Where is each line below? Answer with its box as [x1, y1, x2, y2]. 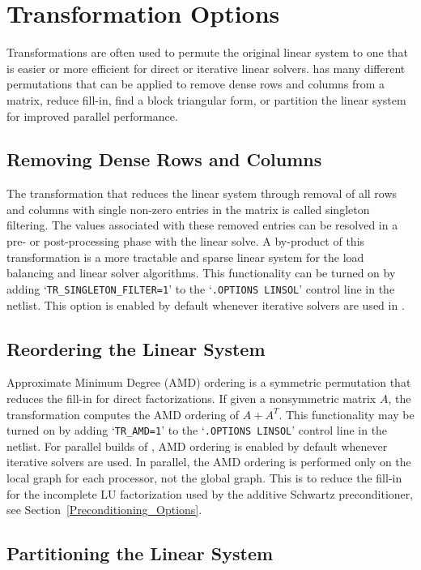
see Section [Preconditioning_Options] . [6, 501, 202, 518]
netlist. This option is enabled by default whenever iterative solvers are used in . [6, 296, 405, 313]
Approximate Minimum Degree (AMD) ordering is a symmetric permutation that [6, 374, 411, 391]
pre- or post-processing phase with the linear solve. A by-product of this [6, 233, 365, 250]
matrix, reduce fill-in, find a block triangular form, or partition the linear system [6, 91, 406, 108]
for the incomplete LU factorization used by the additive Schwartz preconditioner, [6, 485, 414, 502]
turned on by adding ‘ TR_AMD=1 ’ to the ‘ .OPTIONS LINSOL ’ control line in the [6, 422, 388, 439]
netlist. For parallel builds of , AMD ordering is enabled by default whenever [6, 437, 388, 454]
